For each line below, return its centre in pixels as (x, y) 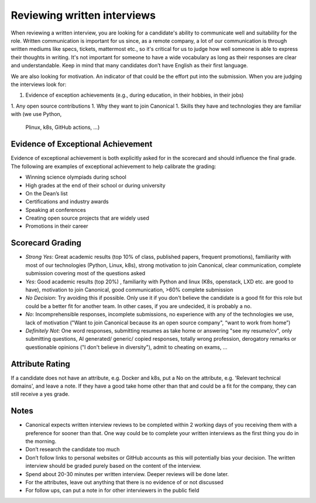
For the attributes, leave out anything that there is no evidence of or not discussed (124, 483)
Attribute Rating (40, 364)
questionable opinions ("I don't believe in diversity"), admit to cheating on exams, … (126, 347)
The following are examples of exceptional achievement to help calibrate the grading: (114, 166)
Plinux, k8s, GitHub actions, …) (63, 127)
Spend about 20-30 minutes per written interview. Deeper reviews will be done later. (127, 474)
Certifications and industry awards (67, 201)
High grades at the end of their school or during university (96, 185)
